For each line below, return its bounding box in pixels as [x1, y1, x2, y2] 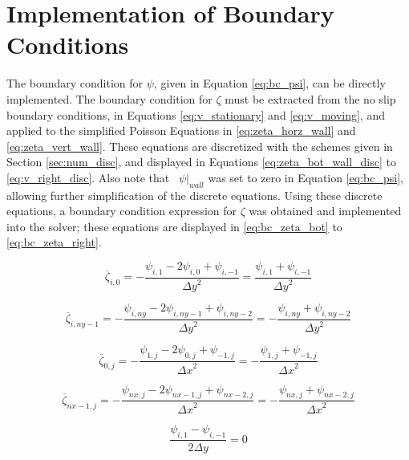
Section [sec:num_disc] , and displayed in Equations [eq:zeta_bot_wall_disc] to [6, 153, 396, 170]
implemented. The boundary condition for [6, 90, 213, 107]
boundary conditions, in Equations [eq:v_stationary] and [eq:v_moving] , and [6, 106, 385, 123]
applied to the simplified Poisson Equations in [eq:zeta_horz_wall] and [6, 122, 356, 139]
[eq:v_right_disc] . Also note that [6, 169, 170, 185]
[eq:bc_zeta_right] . [6, 234, 102, 250]
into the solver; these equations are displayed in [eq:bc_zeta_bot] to [6, 218, 342, 234]
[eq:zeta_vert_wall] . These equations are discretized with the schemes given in [6, 137, 393, 154]
